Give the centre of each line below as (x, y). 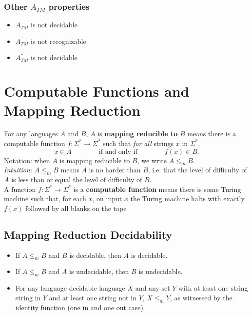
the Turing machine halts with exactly (187, 199)
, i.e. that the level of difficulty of (197, 170)
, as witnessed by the (201, 297)
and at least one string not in (93, 297)
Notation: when (27, 160)
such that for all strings (138, 143)
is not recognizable (58, 41)
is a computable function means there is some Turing (157, 189)
